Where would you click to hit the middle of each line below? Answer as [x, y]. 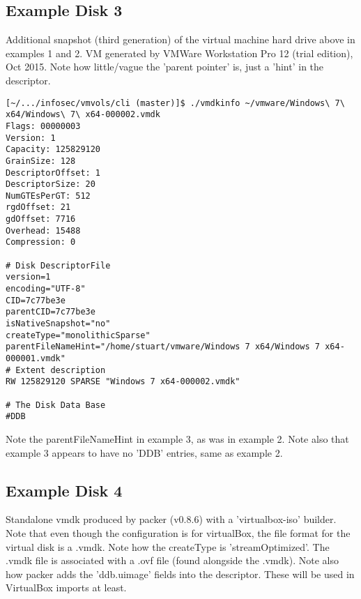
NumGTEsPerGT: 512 [48, 196]
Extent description [61, 370]
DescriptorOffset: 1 [53, 173]
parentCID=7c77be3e [51, 312]
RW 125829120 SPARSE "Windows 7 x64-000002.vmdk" [123, 382]
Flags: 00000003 [43, 126]
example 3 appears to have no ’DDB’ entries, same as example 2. [144, 452]
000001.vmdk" [36, 359]
